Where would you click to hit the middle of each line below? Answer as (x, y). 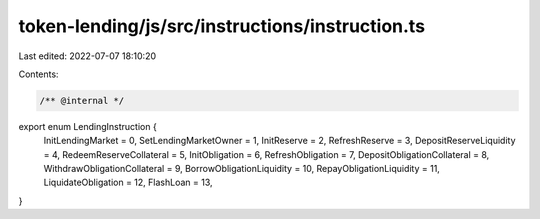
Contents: (38, 74)
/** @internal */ (82, 100)
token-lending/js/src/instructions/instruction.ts (221, 26)
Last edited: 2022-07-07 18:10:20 (87, 56)
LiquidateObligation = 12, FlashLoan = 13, (128, 182)
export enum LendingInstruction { (87, 126)
